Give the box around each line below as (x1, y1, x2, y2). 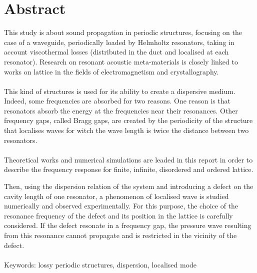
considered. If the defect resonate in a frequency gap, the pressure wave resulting (4, 220, 251, 230)
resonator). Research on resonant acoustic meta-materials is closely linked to (4, 56, 238, 66)
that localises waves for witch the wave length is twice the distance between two (4, 125, 249, 135)
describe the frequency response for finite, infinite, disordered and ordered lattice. (4, 164, 253, 174)
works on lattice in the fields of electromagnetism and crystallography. (4, 66, 219, 76)
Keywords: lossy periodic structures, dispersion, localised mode (4, 259, 197, 269)
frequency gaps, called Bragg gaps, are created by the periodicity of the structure (4, 115, 253, 125)
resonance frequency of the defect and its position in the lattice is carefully (4, 210, 233, 220)
